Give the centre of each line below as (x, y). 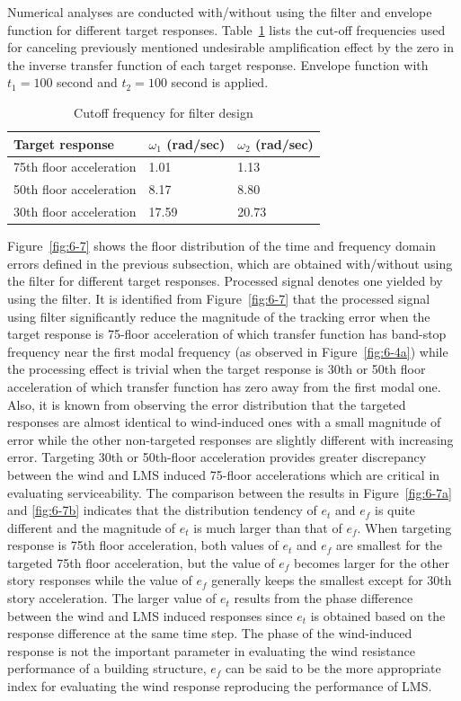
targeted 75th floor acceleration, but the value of (141, 562)
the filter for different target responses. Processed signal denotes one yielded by (225, 281)
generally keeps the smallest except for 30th (332, 580)
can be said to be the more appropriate (333, 668)
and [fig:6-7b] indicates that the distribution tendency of (162, 510)
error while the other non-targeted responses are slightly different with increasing (230, 439)
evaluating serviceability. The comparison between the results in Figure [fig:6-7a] (230, 492)
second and (87, 82)
